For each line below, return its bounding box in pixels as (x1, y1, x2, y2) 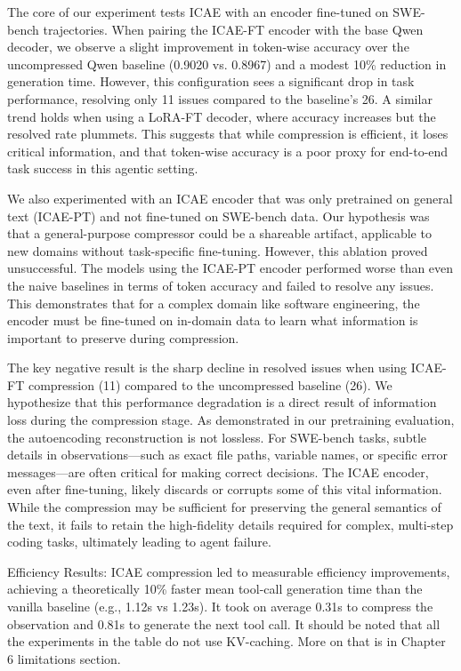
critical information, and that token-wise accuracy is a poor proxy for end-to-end (7, 141, 449, 160)
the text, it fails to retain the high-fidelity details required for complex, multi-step (7, 515, 454, 533)
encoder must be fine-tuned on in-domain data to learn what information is (7, 311, 418, 330)
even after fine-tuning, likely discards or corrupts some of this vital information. (7, 480, 442, 499)
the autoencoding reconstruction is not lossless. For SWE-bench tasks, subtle (7, 427, 426, 446)
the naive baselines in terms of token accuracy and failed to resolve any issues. (7, 276, 434, 294)
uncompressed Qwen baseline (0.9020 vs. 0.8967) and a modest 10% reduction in (7, 54, 447, 73)
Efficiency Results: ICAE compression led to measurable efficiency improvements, (7, 562, 450, 580)
